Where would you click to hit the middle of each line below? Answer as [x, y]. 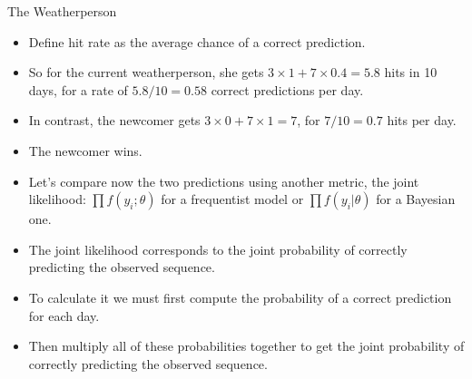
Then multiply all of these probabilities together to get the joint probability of [246, 346]
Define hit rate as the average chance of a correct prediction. [197, 41]
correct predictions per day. [287, 89]
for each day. [64, 315]
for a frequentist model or [232, 199]
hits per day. [422, 120]
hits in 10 [411, 72]
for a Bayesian [416, 199]
